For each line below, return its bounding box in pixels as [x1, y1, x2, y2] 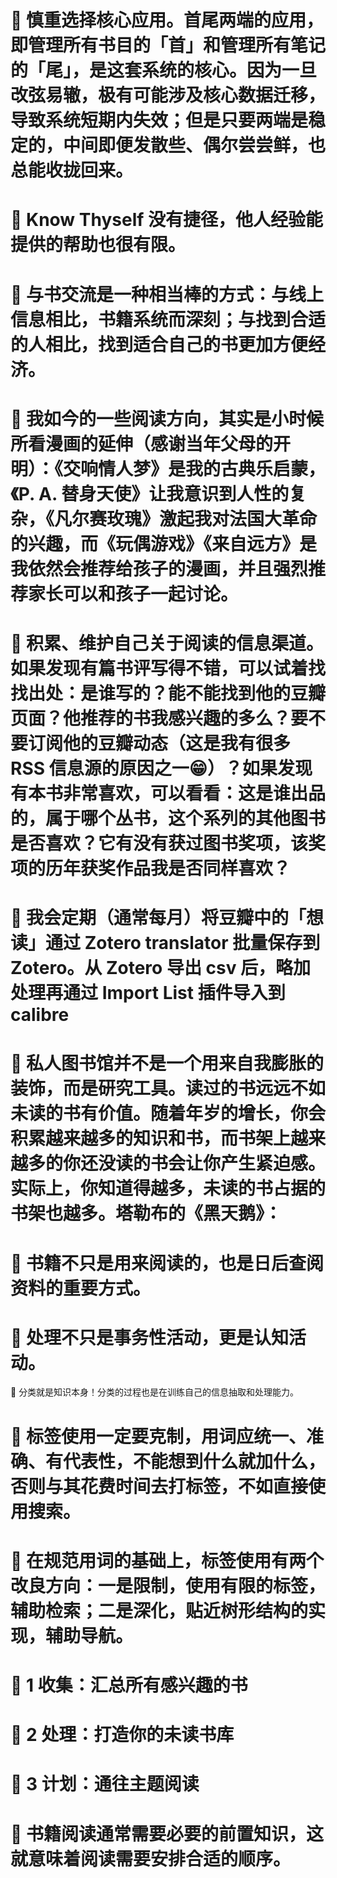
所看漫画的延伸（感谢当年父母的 [10, 432, 274, 455]
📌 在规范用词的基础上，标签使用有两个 [10, 1549, 325, 1572]
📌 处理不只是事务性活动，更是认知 [10, 1326, 290, 1349]
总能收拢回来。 [10, 159, 134, 182]
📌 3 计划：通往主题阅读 [10, 1773, 200, 1796]
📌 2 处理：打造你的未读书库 [10, 1724, 235, 1746]
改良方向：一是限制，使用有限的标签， [10, 1574, 327, 1597]
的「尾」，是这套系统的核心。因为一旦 [10, 59, 318, 82]
